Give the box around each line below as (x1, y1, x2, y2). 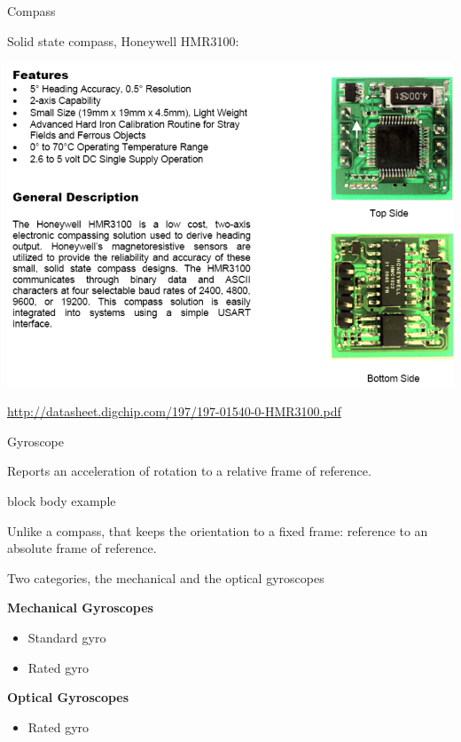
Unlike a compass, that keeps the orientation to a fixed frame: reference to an (7, 521, 428, 540)
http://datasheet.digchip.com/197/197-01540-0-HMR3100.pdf (7, 402, 341, 421)
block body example (7, 491, 116, 509)
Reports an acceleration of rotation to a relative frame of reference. (7, 462, 371, 480)
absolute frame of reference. (7, 539, 157, 557)
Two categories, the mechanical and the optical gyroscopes (7, 568, 324, 587)
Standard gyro (27, 628, 106, 646)
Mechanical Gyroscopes (7, 598, 153, 617)
